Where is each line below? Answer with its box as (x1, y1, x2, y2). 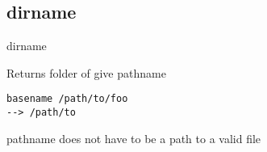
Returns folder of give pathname (6, 64, 166, 81)
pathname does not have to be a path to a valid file (6, 129, 261, 146)
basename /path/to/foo (6, 93, 128, 105)
